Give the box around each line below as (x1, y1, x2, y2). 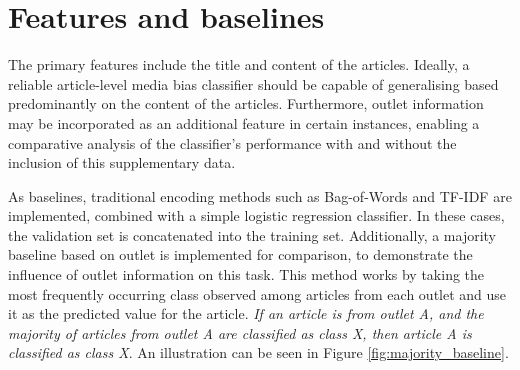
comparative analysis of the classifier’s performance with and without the (8, 132, 457, 153)
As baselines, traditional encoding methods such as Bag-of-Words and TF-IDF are (8, 185, 512, 206)
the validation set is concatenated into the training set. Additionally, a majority (8, 224, 497, 245)
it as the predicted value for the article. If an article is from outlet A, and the (8, 303, 484, 324)
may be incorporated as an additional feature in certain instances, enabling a (8, 112, 480, 133)
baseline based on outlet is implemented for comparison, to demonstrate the (8, 244, 473, 265)
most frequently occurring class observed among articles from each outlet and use (8, 283, 507, 304)
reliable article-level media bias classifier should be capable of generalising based (8, 73, 499, 94)
